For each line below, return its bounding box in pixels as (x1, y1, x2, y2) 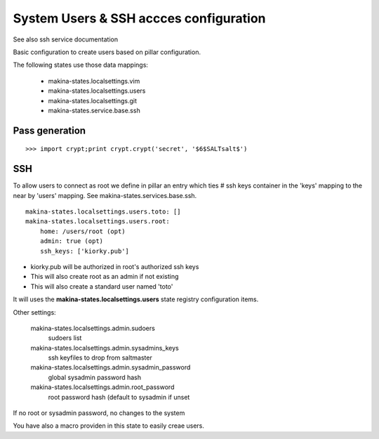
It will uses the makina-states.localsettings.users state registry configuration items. (13, 295, 259, 303)
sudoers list (48, 334, 82, 342)
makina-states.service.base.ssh (48, 106, 140, 114)
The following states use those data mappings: (13, 60, 149, 70)
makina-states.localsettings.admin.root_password (30, 383, 175, 391)
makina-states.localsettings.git (48, 96, 137, 105)
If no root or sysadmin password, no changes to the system (13, 409, 185, 417)
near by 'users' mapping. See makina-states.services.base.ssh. (13, 191, 197, 199)
